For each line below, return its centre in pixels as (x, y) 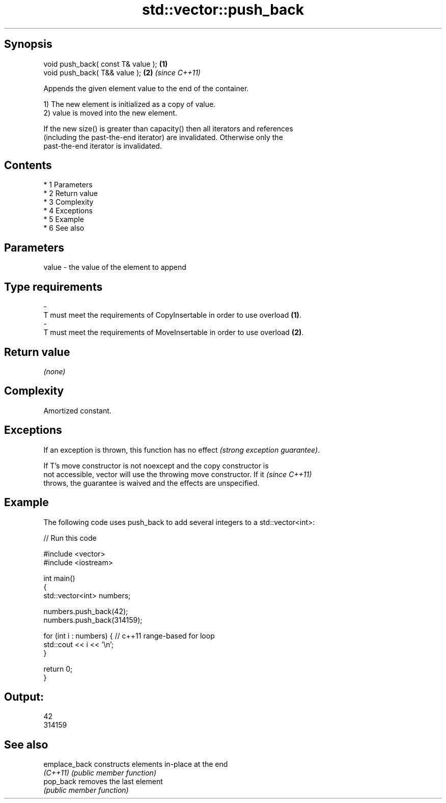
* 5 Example (64, 219)
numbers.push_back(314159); (93, 620)
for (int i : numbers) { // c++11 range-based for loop (129, 635)
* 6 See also (64, 228)
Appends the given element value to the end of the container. (146, 88)
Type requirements (53, 287)
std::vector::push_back (223, 10)
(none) (54, 371)
